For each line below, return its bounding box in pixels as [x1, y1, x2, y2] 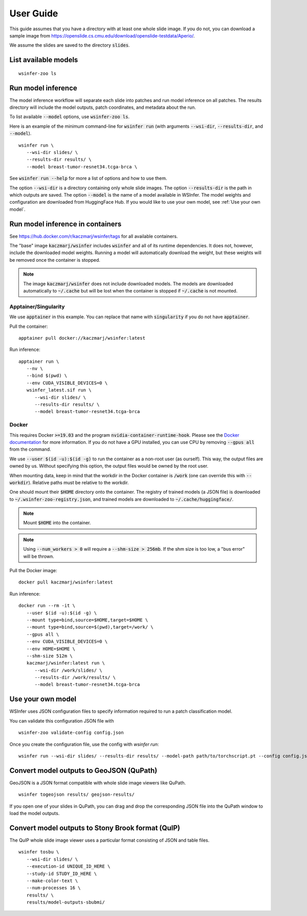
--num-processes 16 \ [26, 885, 81, 891]
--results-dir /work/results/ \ [34, 675, 116, 680]
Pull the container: [9, 323, 48, 329]
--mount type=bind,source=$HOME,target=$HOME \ [26, 617, 148, 623]
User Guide [9, 8, 58, 19]
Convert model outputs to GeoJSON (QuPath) [9, 766, 158, 775]
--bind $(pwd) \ [26, 373, 68, 379]
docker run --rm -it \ [18, 603, 76, 609]
